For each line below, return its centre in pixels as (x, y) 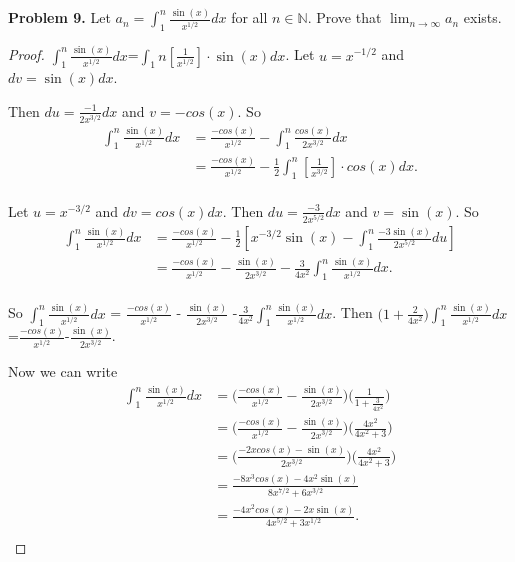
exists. (482, 17)
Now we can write (63, 371)
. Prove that (344, 17)
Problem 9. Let (59, 17)
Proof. (26, 54)
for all (249, 17)
